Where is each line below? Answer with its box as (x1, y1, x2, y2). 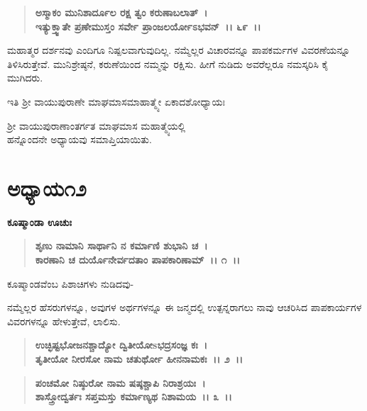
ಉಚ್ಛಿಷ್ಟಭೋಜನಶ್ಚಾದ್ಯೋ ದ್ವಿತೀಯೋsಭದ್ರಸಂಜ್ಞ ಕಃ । (35, 337, 208, 352)
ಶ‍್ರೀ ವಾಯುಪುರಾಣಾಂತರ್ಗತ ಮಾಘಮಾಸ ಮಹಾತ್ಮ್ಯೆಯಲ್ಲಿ (7, 118, 186, 133)
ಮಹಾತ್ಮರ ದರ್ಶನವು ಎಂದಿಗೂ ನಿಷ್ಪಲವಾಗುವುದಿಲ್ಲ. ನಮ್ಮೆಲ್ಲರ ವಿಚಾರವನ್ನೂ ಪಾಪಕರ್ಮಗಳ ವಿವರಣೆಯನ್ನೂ (7, 43, 351, 57)
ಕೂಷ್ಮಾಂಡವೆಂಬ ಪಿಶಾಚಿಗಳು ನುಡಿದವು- (7, 276, 134, 291)
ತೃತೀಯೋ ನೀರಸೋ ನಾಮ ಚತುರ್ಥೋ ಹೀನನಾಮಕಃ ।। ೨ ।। (35, 351, 243, 366)
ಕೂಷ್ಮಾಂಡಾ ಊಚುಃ (7, 214, 72, 229)
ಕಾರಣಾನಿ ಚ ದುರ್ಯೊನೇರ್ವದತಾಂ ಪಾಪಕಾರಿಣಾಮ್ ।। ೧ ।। (35, 252, 241, 267)
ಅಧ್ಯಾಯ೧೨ (7, 173, 87, 202)
